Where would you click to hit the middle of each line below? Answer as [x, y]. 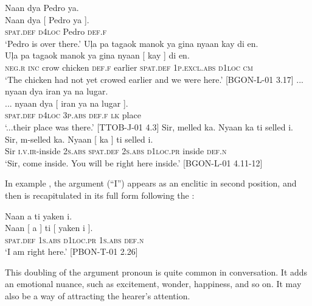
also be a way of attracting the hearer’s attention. [98, 296]
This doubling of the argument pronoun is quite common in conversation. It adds [156, 272]
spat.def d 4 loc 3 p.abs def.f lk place [73, 115]
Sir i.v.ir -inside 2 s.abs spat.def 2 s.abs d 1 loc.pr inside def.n [116, 151]
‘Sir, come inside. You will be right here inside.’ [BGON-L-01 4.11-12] [134, 162]
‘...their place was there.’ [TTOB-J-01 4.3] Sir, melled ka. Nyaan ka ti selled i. [149, 126]
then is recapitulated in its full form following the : [100, 195]
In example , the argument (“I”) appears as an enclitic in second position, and [151, 183]
